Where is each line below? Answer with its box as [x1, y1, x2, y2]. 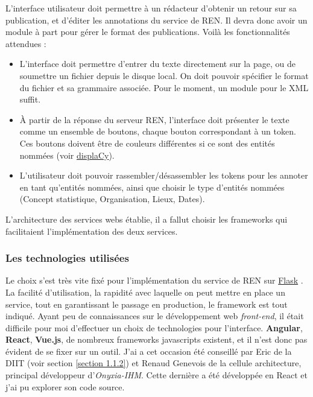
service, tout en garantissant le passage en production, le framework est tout [5, 297, 288, 310]
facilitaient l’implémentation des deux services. [5, 224, 178, 237]
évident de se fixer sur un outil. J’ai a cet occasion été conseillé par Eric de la [5, 345, 292, 357]
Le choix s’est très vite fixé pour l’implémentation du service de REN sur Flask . [5, 274, 303, 287]
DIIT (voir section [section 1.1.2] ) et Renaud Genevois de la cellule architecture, [5, 357, 302, 369]
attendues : [5, 37, 46, 49]
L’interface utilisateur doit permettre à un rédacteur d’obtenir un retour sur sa [5, 2, 297, 14]
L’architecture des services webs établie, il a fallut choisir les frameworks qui [5, 212, 288, 225]
